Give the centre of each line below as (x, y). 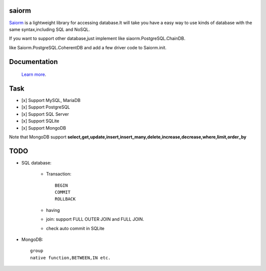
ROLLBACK (65, 199)
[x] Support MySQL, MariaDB (51, 100)
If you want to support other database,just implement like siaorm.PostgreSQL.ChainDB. (97, 38)
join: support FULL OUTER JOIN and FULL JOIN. (95, 219)
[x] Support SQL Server (45, 114)
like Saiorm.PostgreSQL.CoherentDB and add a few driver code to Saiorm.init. (88, 47)
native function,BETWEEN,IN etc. (70, 258)
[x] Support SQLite (40, 121)
